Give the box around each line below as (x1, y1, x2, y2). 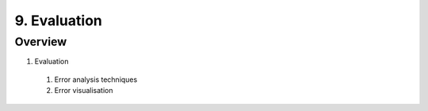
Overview (14, 35, 67, 49)
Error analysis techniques (54, 75, 138, 84)
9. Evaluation (14, 12, 102, 29)
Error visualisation (54, 86, 114, 95)
